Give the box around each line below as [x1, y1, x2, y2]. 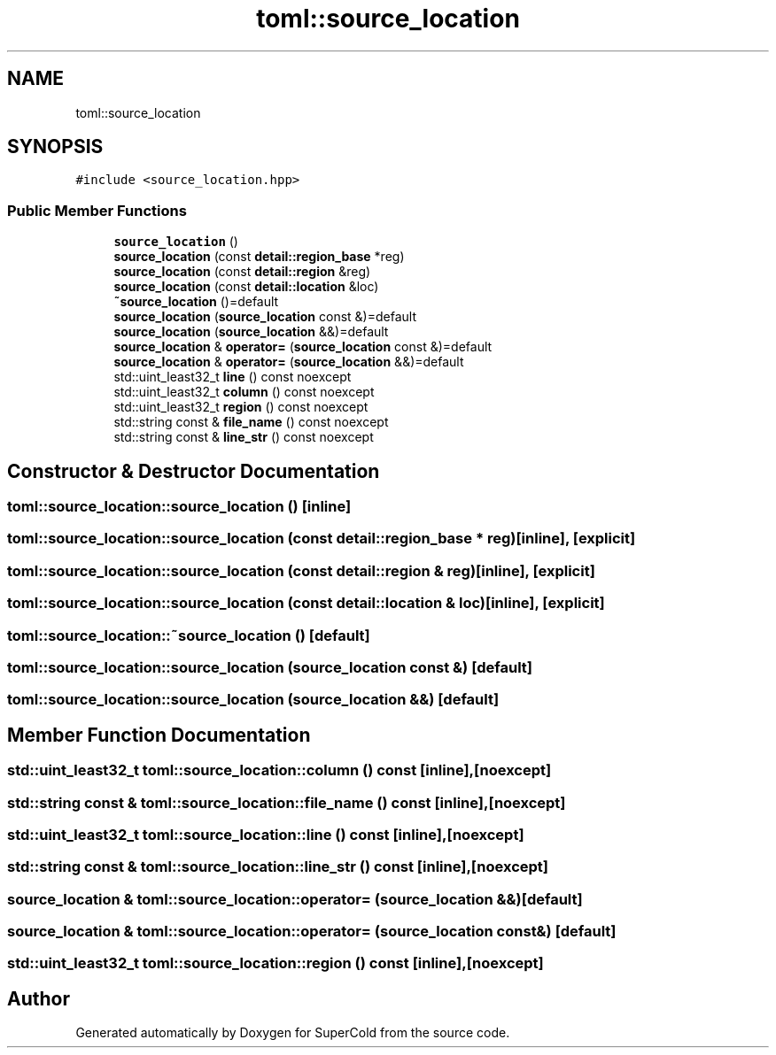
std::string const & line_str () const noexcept [113, 429, 374, 445]
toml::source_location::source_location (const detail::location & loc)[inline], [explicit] [7, 594, 605, 612]
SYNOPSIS [7, 135, 104, 158]
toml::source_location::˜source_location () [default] [7, 626, 370, 644]
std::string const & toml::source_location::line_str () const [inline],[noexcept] [7, 858, 548, 876]
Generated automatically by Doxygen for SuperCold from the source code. [75, 1025, 510, 1041]
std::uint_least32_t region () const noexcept [113, 399, 369, 415]
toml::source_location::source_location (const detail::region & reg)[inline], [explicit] [7, 561, 595, 580]
